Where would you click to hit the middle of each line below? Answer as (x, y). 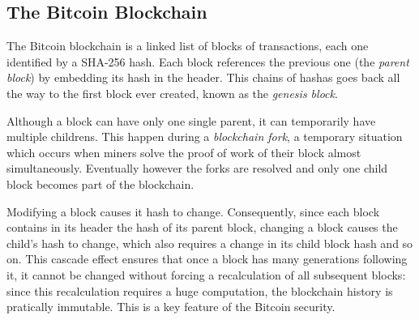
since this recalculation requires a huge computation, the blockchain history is (200, 290)
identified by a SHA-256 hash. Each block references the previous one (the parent (208, 61)
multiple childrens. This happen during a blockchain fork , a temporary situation (205, 137)
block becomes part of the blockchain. (100, 183)
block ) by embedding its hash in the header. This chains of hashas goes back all (203, 77)
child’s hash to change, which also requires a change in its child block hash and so (210, 243)
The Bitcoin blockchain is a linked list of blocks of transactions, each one (188, 46)
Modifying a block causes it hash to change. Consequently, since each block (193, 211)
